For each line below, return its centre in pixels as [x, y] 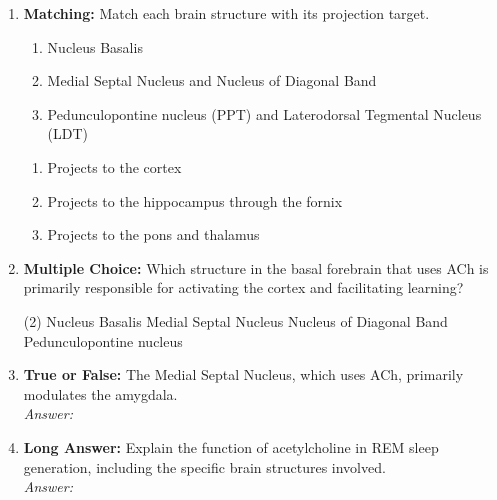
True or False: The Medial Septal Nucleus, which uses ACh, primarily [243, 374]
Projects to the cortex [114, 166]
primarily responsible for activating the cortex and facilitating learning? [243, 287]
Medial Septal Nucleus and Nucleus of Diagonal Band [212, 80]
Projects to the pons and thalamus [153, 234]
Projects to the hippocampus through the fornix [195, 200]
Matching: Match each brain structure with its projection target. [226, 13]
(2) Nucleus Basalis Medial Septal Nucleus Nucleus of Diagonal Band [235, 320]
